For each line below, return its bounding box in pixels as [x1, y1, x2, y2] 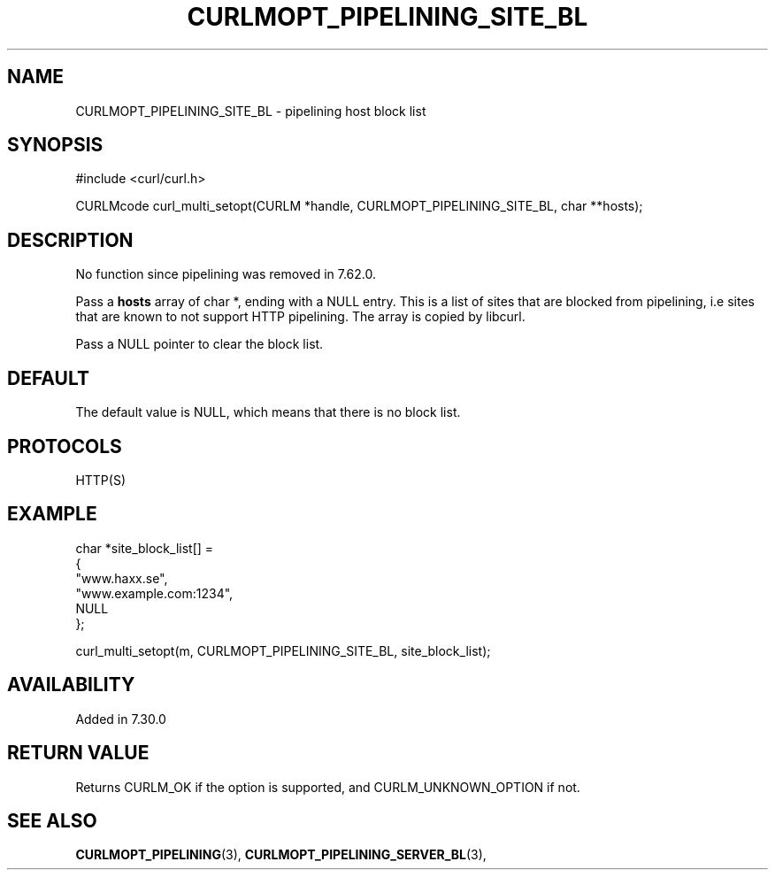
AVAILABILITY [7, 673, 135, 696]
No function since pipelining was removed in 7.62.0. [75, 266, 377, 282]
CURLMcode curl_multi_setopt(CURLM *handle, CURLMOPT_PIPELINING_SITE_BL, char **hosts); [75, 198, 643, 214]
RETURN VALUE [7, 742, 150, 765]
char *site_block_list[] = [75, 540, 214, 556]
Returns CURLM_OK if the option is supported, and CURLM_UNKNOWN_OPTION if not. [75, 779, 580, 795]
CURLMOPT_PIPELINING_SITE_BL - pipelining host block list [75, 103, 426, 119]
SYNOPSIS [7, 134, 104, 157]
